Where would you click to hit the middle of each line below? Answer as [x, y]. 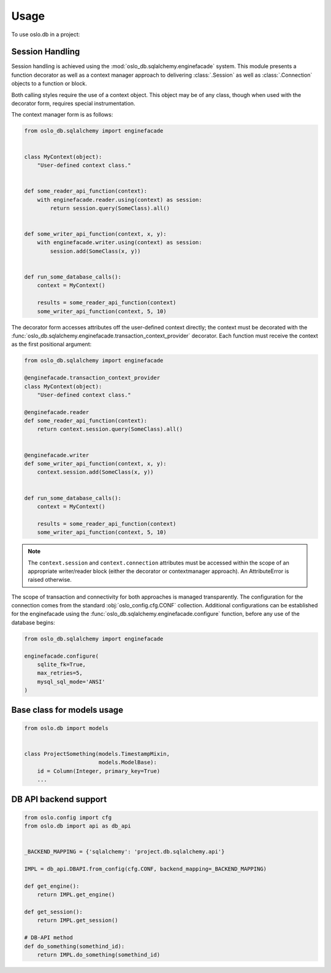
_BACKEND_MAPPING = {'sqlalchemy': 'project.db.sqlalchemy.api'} [124, 852]
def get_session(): [53, 912]
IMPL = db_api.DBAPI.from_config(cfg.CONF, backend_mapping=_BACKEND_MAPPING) [145, 869]
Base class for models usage [67, 710]
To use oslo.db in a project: [46, 34]
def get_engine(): [52, 886]
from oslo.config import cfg [68, 817]
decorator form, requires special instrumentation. [73, 104]
